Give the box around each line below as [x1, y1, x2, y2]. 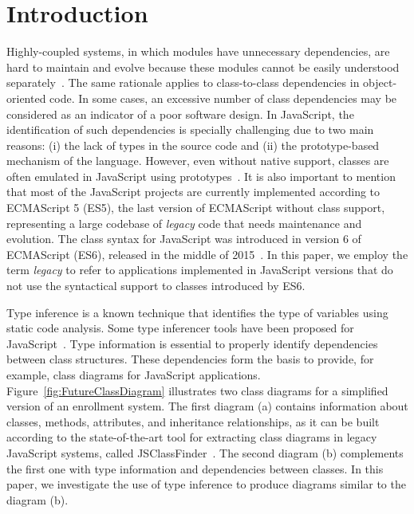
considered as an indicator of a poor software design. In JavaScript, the [6, 105, 354, 122]
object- [363, 74, 397, 91]
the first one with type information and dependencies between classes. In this [6, 460, 384, 477]
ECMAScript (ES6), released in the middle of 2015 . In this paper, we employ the [6, 245, 408, 262]
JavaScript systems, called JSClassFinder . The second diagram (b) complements [6, 444, 404, 461]
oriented [6, 89, 46, 106]
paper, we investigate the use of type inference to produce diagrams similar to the [6, 476, 406, 492]
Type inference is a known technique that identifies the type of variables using [6, 304, 388, 320]
